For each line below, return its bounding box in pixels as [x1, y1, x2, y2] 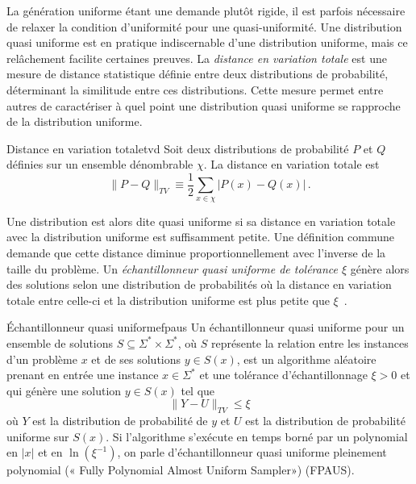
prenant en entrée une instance [6, 366, 159, 383]
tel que [181, 382, 215, 398]
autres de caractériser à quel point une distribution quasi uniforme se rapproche [6, 97, 401, 114]
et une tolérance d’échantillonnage [199, 366, 368, 383]
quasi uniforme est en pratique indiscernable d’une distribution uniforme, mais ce [6, 34, 408, 51]
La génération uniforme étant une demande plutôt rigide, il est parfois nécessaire [6, 2, 406, 19]
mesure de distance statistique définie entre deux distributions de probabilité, [6, 65, 389, 82]
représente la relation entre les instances [211, 334, 409, 351]
